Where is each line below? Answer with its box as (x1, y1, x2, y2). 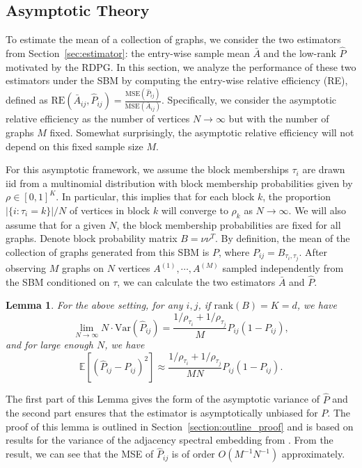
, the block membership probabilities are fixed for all (116, 217, 341, 232)
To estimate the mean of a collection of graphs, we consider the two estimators (6, 32, 341, 47)
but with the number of (228, 111, 329, 126)
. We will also (288, 202, 347, 217)
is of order (171, 446, 215, 461)
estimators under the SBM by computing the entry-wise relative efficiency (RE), (6, 73, 348, 88)
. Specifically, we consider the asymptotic (162, 92, 337, 107)
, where (218, 244, 250, 259)
